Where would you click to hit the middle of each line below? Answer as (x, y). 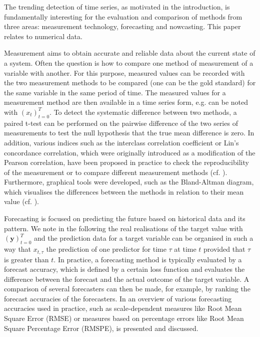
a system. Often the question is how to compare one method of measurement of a (129, 62)
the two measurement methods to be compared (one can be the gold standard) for (130, 82)
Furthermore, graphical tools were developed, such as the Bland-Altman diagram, (129, 182)
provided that (224, 249)
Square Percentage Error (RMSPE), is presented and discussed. (101, 328)
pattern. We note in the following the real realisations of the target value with (123, 228)
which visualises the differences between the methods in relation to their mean (124, 191)
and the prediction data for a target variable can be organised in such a (144, 238)
